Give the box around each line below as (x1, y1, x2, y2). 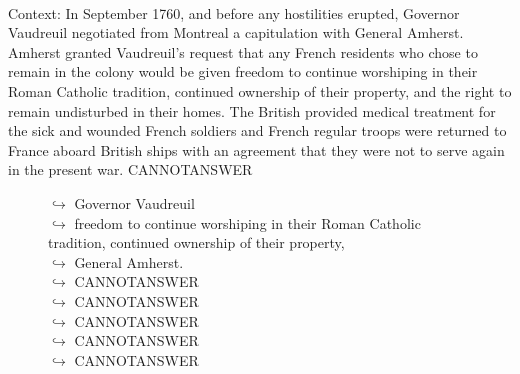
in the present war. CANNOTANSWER (8, 159, 253, 180)
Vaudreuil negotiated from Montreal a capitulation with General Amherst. (8, 22, 464, 43)
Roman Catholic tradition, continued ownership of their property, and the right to (8, 80, 512, 101)
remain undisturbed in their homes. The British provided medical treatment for (8, 100, 496, 121)
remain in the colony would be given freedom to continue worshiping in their (8, 61, 478, 82)
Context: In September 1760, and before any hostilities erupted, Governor (8, 2, 460, 23)
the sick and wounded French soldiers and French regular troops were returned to (8, 120, 507, 141)
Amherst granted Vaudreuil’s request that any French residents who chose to (8, 41, 478, 62)
